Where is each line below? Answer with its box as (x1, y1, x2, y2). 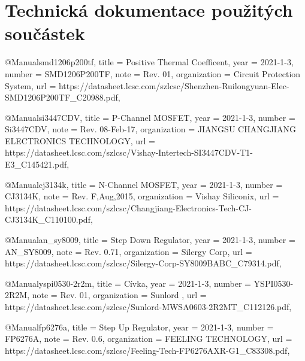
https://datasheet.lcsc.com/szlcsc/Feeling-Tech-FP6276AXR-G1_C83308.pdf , (5, 344, 290, 356)
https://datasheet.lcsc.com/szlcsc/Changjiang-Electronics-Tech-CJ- (5, 201, 252, 214)
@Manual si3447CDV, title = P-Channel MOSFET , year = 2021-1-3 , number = (5, 111, 295, 123)
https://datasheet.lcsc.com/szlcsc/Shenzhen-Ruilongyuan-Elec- (58, 79, 289, 92)
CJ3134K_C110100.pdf (5, 213, 90, 226)
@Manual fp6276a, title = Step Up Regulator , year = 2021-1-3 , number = (5, 320, 274, 333)
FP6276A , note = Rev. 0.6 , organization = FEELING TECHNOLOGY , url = (5, 332, 292, 345)
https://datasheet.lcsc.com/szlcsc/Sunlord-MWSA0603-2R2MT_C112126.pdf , (5, 301, 292, 313)
